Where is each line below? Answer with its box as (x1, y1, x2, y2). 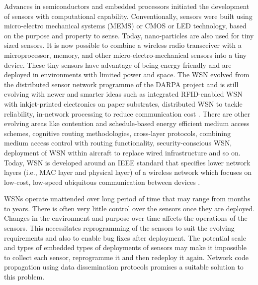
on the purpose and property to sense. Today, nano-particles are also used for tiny (4, 30, 254, 40)
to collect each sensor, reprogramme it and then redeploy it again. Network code (4, 252, 249, 262)
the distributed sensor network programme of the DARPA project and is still (4, 79, 239, 89)
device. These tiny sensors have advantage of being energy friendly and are (4, 59, 232, 70)
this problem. (4, 272, 45, 282)
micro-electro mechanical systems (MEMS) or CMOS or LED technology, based (4, 20, 247, 31)
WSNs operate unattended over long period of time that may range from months (4, 193, 251, 204)
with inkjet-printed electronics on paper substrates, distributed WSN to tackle (4, 98, 243, 109)
